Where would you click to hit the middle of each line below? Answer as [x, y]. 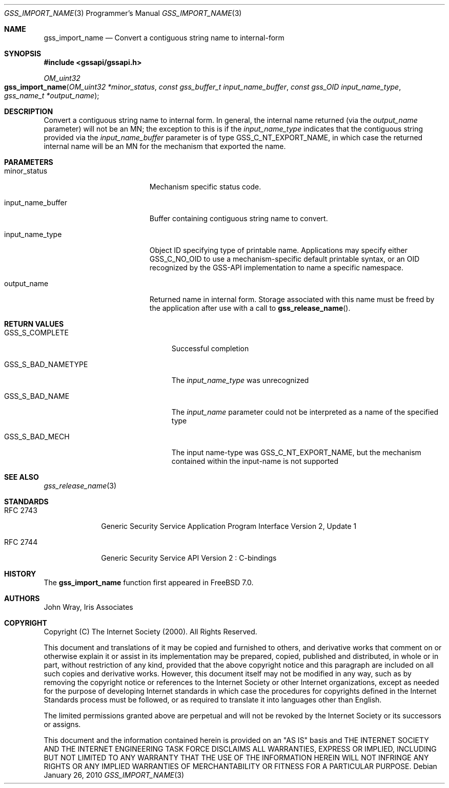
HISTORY [20, 574]
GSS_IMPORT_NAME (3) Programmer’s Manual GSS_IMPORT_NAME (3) [123, 13]
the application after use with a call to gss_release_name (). [250, 308]
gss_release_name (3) [80, 486]
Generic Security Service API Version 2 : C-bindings [189, 558]
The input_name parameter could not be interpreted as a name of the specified [305, 412]
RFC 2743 [21, 510]
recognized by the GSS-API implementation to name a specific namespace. [276, 268]
